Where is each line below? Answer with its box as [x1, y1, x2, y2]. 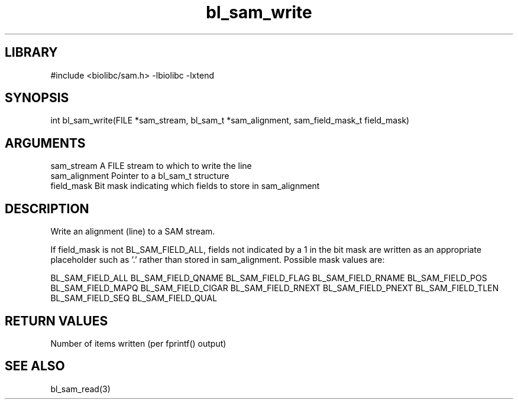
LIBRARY [5, 45, 58, 60]
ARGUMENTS [5, 135, 86, 151]
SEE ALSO [5, 359, 65, 374]
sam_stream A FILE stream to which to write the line [50, 161, 252, 171]
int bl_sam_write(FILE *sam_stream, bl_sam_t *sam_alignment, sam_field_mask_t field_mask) [50, 115, 410, 126]
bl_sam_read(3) [50, 383, 111, 394]
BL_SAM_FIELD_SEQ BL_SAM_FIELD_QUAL [50, 293, 218, 304]
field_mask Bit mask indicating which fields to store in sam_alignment [50, 181, 320, 191]
